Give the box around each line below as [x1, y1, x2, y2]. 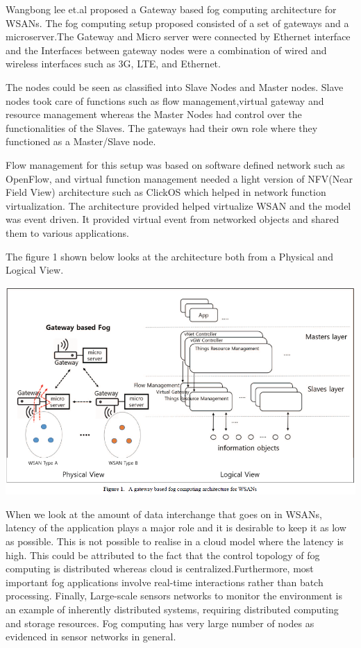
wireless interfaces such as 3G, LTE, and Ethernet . [6, 56, 221, 71]
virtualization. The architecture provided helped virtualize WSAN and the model [6, 198, 351, 213]
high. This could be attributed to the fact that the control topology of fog [6, 547, 320, 562]
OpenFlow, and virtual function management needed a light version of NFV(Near [6, 171, 353, 185]
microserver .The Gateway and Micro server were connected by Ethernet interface [6, 29, 351, 44]
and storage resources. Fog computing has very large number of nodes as [6, 615, 314, 630]
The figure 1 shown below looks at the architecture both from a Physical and [6, 249, 333, 263]
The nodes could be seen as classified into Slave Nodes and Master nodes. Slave [6, 79, 344, 94]
